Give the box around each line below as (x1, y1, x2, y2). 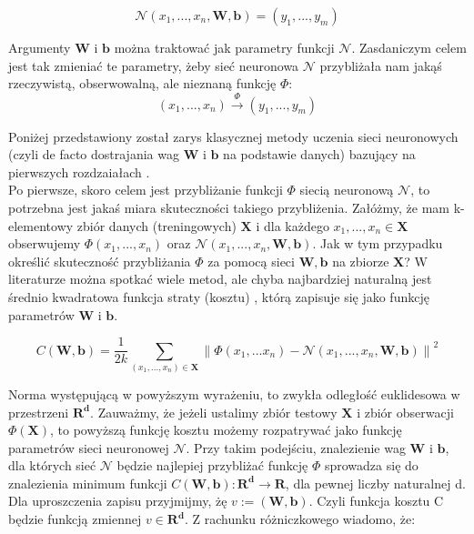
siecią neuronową (299, 180, 394, 199)
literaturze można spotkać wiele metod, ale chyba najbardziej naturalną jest (8, 269, 432, 288)
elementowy (8, 216, 74, 235)
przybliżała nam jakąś (319, 55, 442, 75)
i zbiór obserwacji (357, 402, 454, 421)
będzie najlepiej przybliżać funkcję (116, 456, 308, 475)
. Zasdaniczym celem (351, 38, 467, 56)
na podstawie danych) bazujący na (223, 145, 416, 164)
